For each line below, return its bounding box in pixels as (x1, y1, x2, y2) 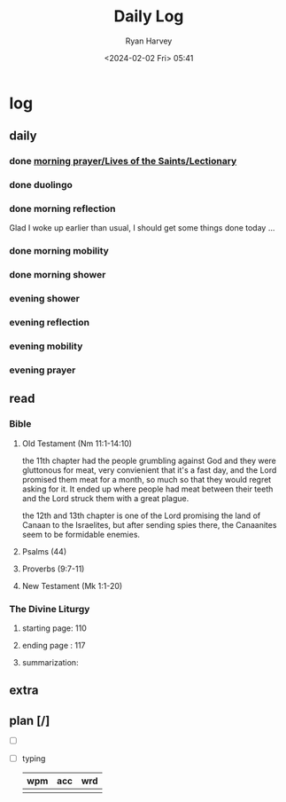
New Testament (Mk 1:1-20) (21, 580, 123, 591)
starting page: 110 (21, 623, 87, 633)
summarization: (21, 657, 79, 667)
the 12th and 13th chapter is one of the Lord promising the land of (21, 510, 261, 521)
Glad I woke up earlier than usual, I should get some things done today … (9, 223, 275, 233)
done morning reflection (9, 202, 116, 215)
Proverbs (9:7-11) (21, 563, 85, 574)
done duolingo (9, 179, 73, 192)
